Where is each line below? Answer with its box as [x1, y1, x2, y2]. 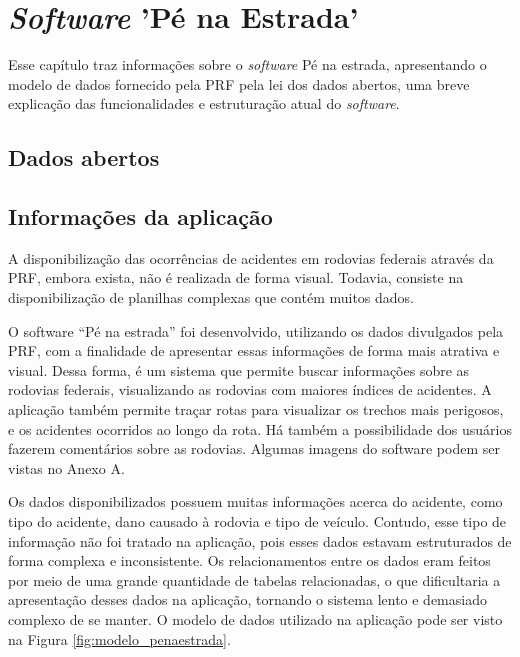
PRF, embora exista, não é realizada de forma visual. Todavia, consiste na [8, 267, 464, 288]
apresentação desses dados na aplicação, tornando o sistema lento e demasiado [8, 589, 487, 610]
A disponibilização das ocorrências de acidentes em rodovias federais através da [8, 247, 494, 268]
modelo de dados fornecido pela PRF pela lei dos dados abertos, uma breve [8, 73, 470, 94]
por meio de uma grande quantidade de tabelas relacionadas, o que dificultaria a [8, 569, 501, 590]
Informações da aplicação [8, 201, 273, 232]
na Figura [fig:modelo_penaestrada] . [8, 628, 231, 649]
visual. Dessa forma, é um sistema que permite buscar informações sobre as [8, 359, 470, 380]
